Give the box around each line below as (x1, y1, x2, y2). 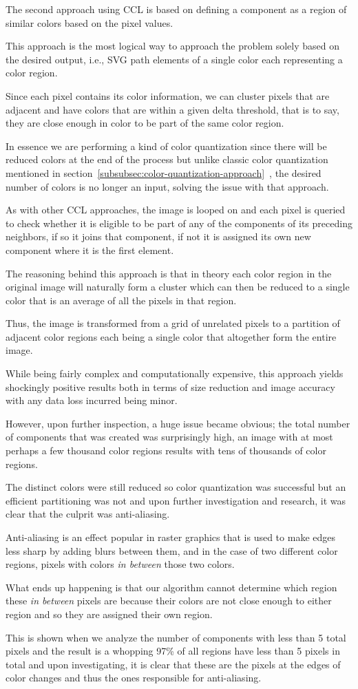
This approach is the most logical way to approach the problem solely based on (6, 39, 340, 53)
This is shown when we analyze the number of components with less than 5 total (6, 630, 346, 644)
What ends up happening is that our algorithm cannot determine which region (6, 580, 337, 594)
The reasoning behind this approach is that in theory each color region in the (6, 266, 332, 280)
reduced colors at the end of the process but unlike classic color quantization (6, 152, 328, 167)
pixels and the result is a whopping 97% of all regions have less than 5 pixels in (6, 644, 340, 658)
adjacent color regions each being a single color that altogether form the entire (6, 329, 337, 343)
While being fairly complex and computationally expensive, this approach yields (6, 366, 344, 381)
